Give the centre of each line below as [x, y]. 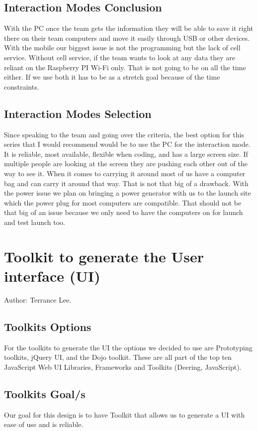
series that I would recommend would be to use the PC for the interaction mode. [127, 144]
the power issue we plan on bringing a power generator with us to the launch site [128, 193]
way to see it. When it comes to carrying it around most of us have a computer [125, 173]
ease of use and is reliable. [44, 424]
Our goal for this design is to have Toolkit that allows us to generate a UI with [125, 414]
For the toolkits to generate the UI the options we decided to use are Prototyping [128, 347]
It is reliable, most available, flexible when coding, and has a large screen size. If [126, 154]
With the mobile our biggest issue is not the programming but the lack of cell [122, 48]
